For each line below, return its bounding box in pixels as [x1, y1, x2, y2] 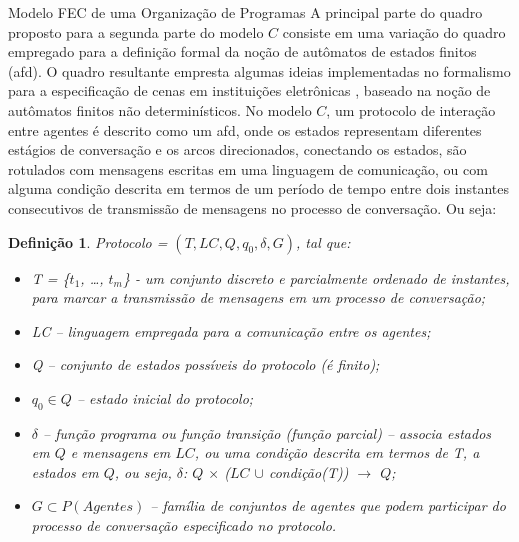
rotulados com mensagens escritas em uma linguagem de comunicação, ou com [8, 158, 488, 179]
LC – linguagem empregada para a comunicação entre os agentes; [31, 320, 431, 341]
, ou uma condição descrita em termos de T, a [194, 442, 480, 463]
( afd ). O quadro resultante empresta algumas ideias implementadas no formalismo [8, 60, 511, 81]
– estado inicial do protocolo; [76, 387, 254, 408]
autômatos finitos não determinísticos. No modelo [8, 99, 312, 120]
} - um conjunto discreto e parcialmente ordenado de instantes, [123, 267, 510, 288]
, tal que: [296, 231, 351, 252]
